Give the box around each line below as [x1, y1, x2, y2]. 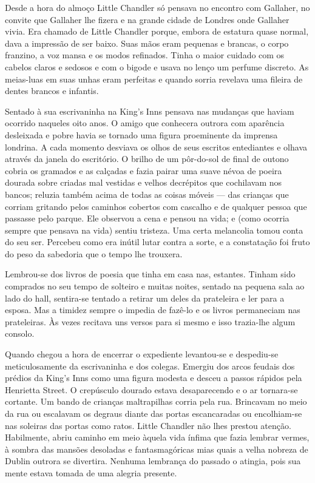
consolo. [5, 327, 35, 340]
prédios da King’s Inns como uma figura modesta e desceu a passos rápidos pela [5, 371, 302, 384]
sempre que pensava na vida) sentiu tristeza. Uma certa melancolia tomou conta [5, 223, 303, 236]
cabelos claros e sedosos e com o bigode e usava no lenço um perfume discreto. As [5, 60, 309, 73]
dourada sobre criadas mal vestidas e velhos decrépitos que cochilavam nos [5, 176, 282, 189]
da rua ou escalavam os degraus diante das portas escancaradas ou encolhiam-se [5, 407, 302, 419]
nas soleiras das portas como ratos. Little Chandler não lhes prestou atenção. [5, 419, 291, 431]
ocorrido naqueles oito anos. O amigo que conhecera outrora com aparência [5, 117, 285, 129]
